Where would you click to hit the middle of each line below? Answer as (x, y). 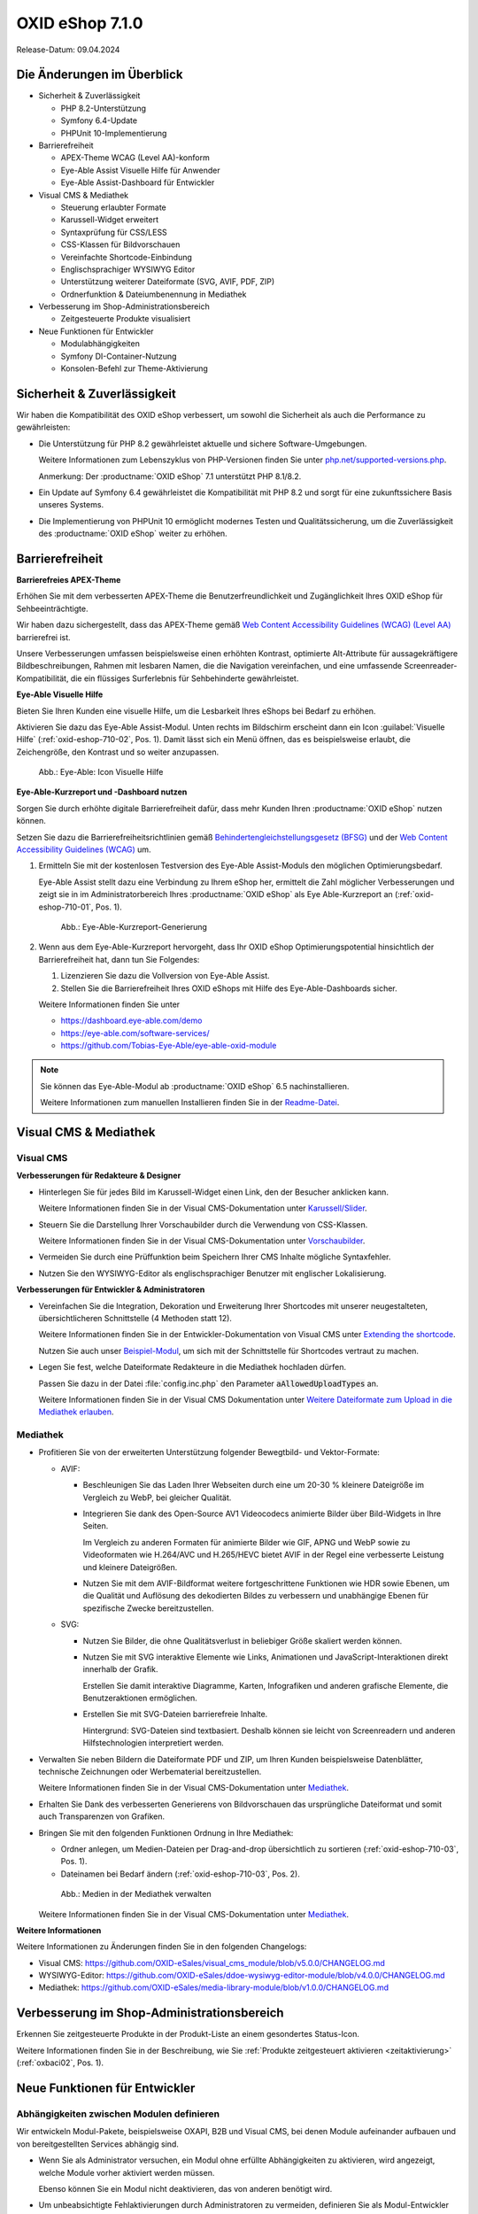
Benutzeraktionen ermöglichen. (140, 1698)
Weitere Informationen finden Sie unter (109, 1004)
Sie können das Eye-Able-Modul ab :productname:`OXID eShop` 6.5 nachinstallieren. (195, 1086)
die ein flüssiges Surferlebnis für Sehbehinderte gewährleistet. (185, 678)
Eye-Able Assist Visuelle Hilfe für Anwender (140, 170)
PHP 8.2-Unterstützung (103, 108)
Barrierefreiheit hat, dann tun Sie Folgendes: (119, 959)
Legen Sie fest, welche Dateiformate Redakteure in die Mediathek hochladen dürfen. (193, 1367)
